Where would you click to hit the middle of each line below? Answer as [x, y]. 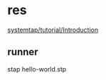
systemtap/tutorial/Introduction [53, 30]
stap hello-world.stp [37, 69]
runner [23, 52]
